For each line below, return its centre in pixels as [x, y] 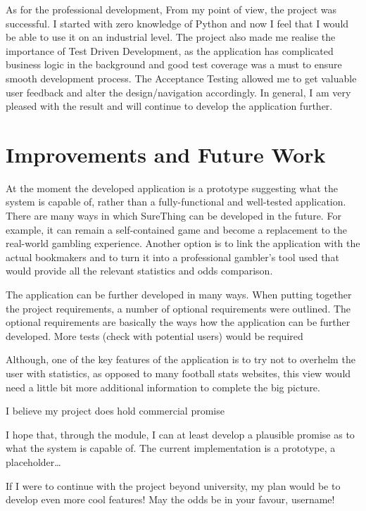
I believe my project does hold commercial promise [115, 411]
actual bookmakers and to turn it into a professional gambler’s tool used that [172, 257]
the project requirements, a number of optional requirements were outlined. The [178, 308]
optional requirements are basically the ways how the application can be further [178, 322]
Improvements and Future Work [166, 154]
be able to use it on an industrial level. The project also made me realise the [171, 37]
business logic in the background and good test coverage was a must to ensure [174, 64]
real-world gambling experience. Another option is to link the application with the [183, 243]
